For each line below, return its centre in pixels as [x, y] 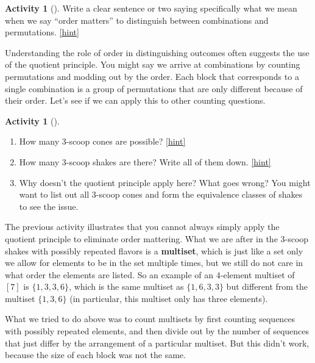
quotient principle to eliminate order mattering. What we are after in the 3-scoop [157, 238]
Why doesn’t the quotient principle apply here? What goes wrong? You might [165, 182]
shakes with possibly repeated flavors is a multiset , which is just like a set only [154, 250]
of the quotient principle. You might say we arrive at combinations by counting [153, 64]
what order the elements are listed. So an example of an [109, 274]
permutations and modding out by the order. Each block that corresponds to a [152, 76]
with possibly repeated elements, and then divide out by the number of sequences [157, 331]
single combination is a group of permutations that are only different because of [154, 88]
